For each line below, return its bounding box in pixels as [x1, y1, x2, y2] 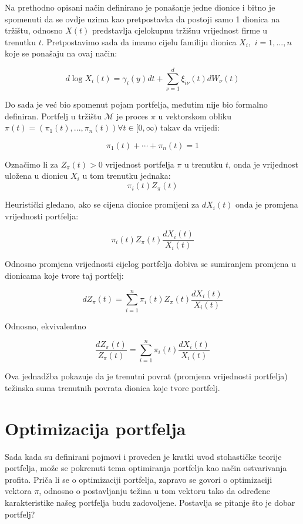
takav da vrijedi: [160, 121, 220, 133]
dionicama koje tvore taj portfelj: [5, 269, 124, 281]
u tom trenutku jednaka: [82, 169, 171, 182]
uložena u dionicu [5, 169, 68, 182]
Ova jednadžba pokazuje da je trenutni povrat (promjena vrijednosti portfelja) [5, 370, 288, 382]
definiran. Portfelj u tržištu [5, 109, 102, 122]
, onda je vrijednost [228, 158, 298, 170]
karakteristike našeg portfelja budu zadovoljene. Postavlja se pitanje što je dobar [5, 496, 295, 509]
